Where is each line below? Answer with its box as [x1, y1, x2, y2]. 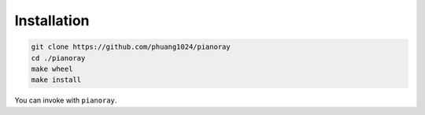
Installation [14, 12, 90, 29]
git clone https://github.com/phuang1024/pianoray [31, 43, 231, 51]
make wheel [31, 64, 73, 73]
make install [31, 76, 82, 84]
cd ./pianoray [31, 54, 86, 62]
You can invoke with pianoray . [14, 95, 117, 106]
